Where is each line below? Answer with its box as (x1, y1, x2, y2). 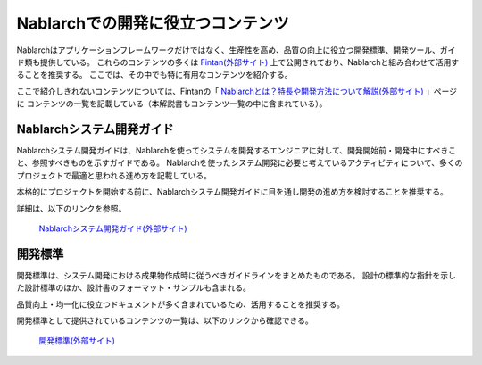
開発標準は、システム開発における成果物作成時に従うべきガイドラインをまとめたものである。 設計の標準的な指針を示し (16, 270, 457, 280)
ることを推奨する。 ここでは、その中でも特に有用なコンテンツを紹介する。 (16, 70, 293, 80)
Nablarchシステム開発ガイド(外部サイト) (38, 223, 187, 234)
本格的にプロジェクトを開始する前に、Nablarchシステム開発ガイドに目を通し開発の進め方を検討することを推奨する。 (16, 187, 448, 197)
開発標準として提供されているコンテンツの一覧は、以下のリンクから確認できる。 (16, 315, 313, 326)
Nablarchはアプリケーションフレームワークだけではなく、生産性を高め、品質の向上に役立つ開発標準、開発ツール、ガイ (16, 45, 456, 55)
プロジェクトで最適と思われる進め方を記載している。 (16, 170, 212, 180)
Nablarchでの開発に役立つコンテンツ (16, 13, 289, 33)
